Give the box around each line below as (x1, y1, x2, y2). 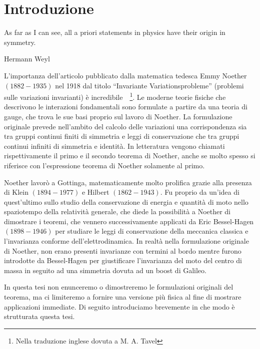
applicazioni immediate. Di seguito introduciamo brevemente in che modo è (4, 301, 235, 312)
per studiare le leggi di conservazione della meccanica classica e (55, 226, 248, 236)
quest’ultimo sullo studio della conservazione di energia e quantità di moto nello (4, 196, 248, 207)
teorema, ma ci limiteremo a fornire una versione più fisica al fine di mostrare (4, 292, 241, 302)
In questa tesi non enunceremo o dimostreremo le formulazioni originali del (4, 282, 233, 292)
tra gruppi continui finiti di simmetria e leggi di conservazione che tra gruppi (4, 131, 239, 141)
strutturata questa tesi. (4, 311, 75, 322)
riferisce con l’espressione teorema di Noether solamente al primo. (4, 160, 205, 170)
